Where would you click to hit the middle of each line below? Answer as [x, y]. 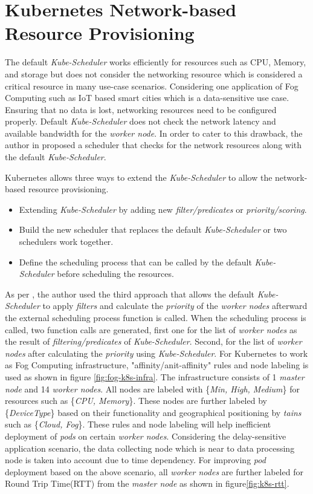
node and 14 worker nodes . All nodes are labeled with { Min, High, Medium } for [152, 388]
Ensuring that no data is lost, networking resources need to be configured [141, 109]
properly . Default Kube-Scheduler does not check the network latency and [140, 121]
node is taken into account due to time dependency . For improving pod [135, 460]
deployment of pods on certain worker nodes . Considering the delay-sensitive [146, 436]
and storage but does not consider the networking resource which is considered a [154, 73]
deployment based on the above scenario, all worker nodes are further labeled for [154, 471]
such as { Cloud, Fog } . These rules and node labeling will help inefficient [138, 424]
